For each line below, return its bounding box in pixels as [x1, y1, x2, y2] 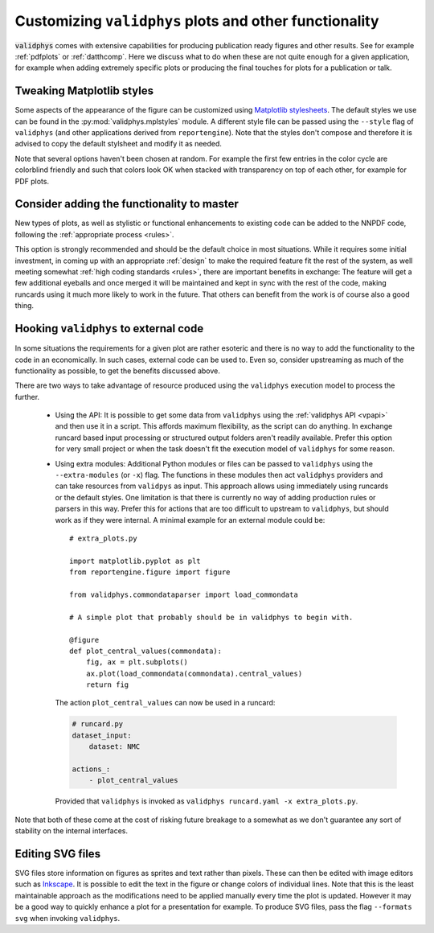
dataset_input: [72, 730, 132, 740]
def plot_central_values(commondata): [69, 646, 223, 656]
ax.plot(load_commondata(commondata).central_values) [85, 668, 303, 678]
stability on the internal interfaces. [14, 826, 129, 836]
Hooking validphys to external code [14, 322, 204, 335]
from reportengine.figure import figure [69, 568, 231, 577]
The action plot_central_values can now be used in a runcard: [55, 698, 276, 708]
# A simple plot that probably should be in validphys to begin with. [69, 612, 354, 622]
